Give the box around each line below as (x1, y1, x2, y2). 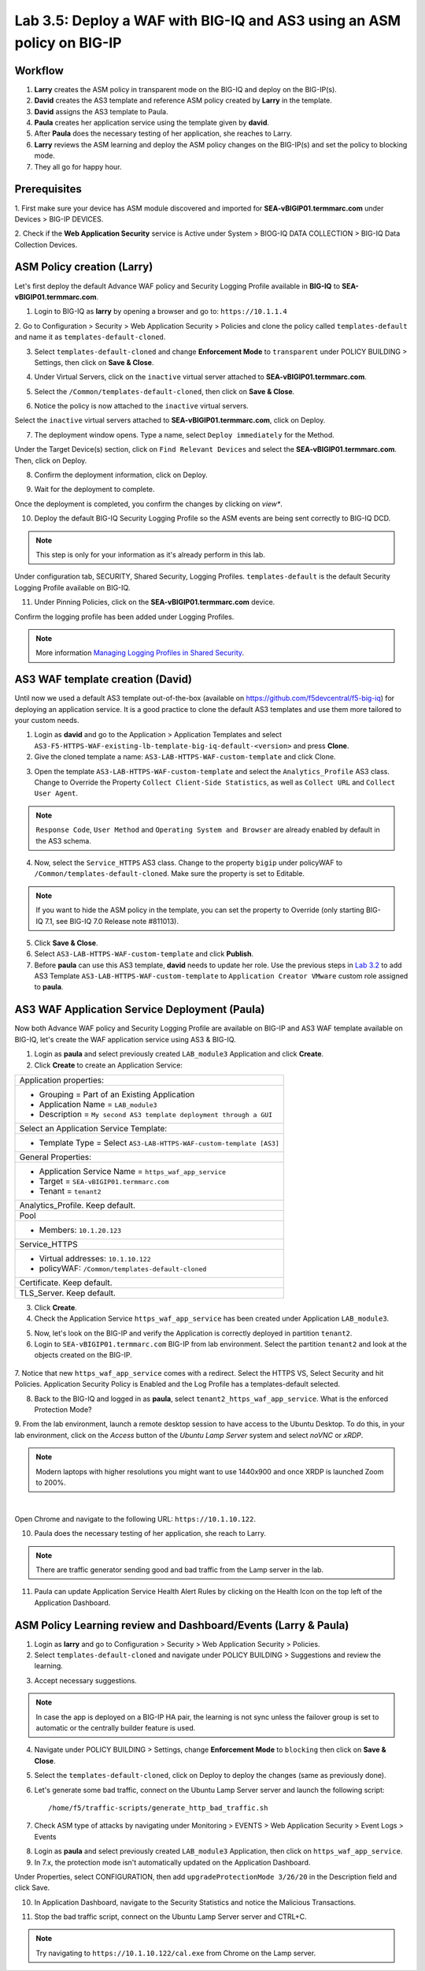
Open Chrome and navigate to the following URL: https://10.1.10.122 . (14, 1514, 256, 1523)
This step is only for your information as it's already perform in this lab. (35, 550, 265, 559)
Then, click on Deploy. (14, 456, 87, 465)
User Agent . (34, 788, 79, 798)
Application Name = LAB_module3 (39, 1098, 157, 1109)
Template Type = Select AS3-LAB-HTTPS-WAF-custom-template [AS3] (39, 1137, 279, 1148)
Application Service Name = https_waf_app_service (39, 1165, 227, 1176)
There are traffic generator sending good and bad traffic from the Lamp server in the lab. (35, 1565, 324, 1574)
